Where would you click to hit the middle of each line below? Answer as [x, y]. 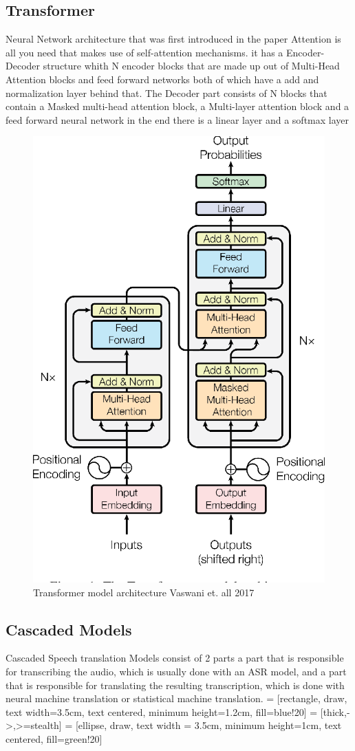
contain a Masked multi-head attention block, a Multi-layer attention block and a [177, 106]
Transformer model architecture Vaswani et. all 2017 [144, 592]
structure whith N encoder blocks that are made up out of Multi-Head [191, 66]
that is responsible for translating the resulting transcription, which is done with [175, 685]
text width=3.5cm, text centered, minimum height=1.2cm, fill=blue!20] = [162, 711]
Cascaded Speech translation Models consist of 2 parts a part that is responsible [175, 658]
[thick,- [335, 711]
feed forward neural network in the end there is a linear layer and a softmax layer [177, 119]
